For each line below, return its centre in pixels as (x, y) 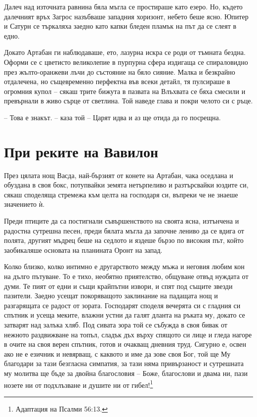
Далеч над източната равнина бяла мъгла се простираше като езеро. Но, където (123, 6)
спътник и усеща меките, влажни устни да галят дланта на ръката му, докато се (125, 315)
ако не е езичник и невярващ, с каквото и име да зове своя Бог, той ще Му (117, 353)
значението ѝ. (24, 204)
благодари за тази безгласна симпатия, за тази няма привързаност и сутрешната (124, 363)
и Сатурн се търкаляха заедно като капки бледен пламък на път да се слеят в (120, 26)
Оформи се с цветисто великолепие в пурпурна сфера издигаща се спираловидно (126, 62)
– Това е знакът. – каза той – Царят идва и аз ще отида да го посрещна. (112, 117)
